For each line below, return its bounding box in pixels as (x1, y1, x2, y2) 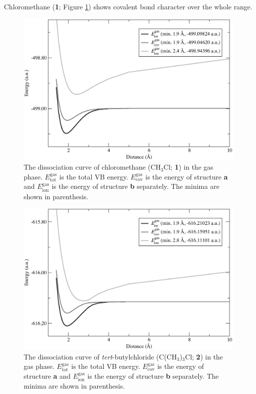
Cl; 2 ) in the (185, 351, 223, 361)
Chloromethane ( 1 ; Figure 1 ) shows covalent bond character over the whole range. (4, 1, 253, 11)
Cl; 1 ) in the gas (163, 162, 214, 172)
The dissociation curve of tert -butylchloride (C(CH (24, 351, 177, 361)
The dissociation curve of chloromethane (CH (24, 162, 161, 172)
